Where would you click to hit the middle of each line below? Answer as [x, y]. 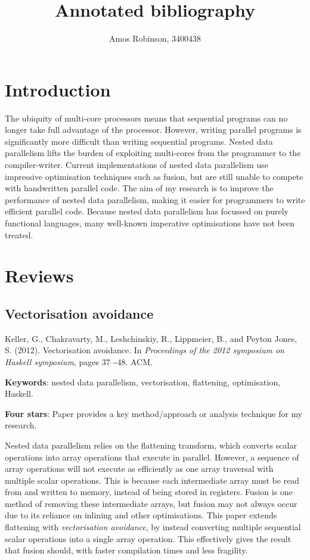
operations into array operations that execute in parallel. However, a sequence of [152, 457]
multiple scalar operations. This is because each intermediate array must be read [152, 480]
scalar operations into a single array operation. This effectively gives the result [148, 538]
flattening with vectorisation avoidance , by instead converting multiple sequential [153, 527]
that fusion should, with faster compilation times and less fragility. [126, 550]
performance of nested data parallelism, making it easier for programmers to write [155, 199]
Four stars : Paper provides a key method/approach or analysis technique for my [154, 413]
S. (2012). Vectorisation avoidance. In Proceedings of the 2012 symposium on [145, 350]
